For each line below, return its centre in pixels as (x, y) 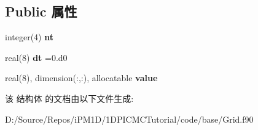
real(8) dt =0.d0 (36, 57)
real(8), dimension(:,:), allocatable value (81, 78)
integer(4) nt (29, 37)
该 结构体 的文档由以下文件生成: (69, 98)
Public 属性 (41, 11)
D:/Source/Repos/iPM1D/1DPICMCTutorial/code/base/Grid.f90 (129, 119)
